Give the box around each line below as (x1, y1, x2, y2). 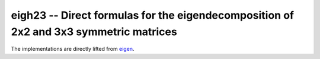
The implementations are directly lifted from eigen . (11, 46, 135, 53)
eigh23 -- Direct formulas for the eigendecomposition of (11, 9, 295, 22)
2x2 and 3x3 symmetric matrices (11, 25, 177, 38)
